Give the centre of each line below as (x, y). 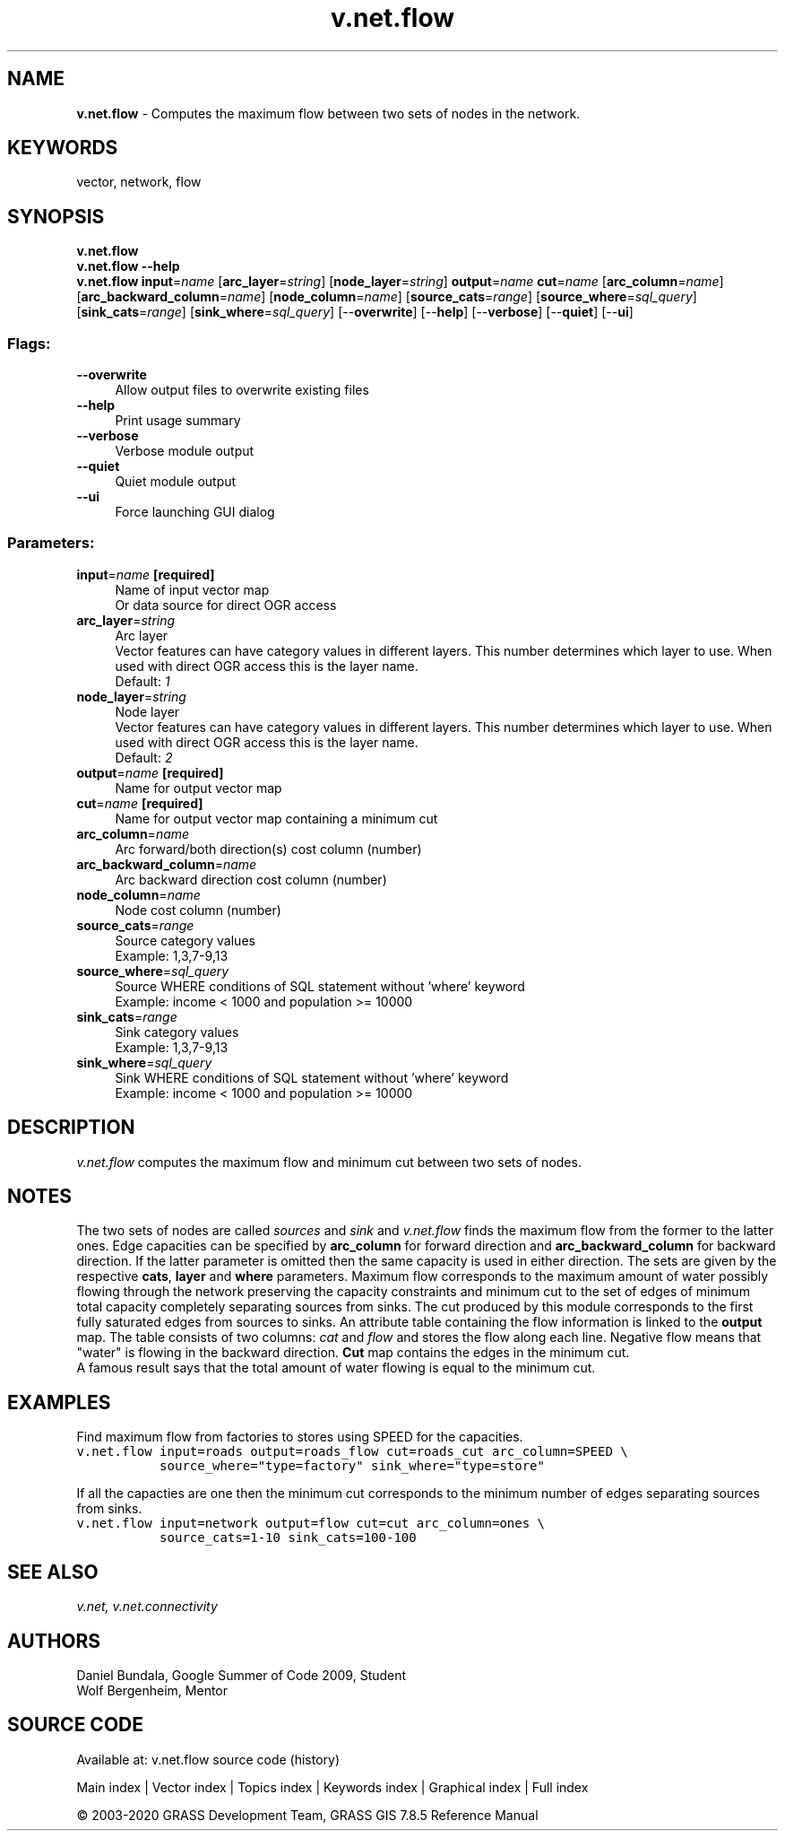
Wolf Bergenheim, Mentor (152, 1690)
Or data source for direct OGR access (226, 605)
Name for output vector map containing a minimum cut (276, 818)
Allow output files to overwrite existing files (242, 390)
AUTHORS (54, 1641)
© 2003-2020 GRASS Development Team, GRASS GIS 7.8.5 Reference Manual (307, 1815)
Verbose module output (185, 451)
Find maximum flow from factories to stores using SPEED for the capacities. (300, 1437)
